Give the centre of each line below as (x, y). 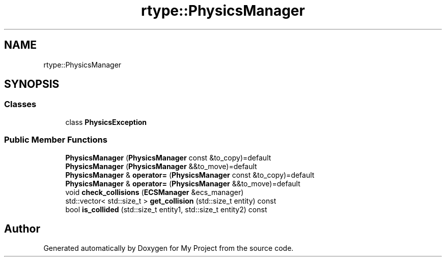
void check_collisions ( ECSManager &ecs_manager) (155, 192)
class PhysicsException (106, 122)
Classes (20, 104)
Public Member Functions (56, 140)
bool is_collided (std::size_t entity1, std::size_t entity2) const (166, 209)
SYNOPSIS (32, 84)
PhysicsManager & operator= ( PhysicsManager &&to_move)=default (183, 183)
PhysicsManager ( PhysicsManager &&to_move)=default (161, 166)
